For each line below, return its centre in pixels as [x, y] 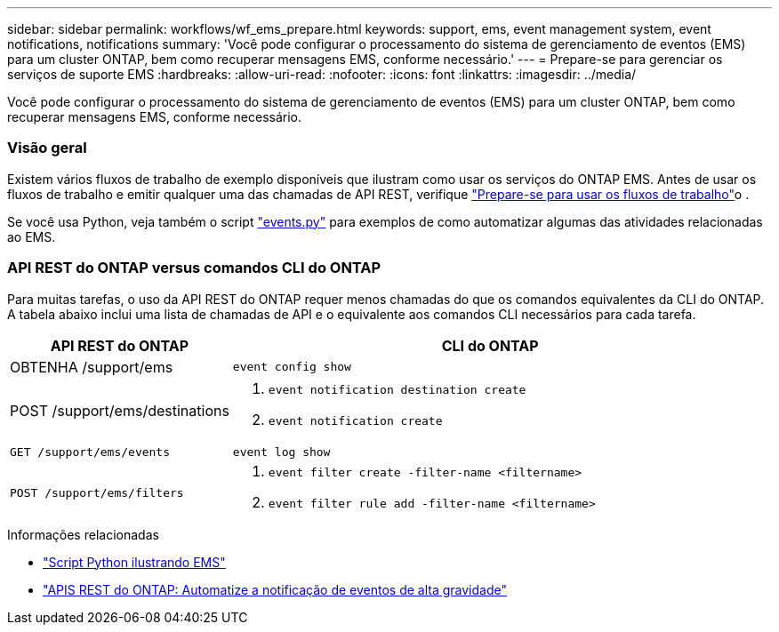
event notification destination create [397, 389]
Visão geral [47, 148]
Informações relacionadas [83, 534]
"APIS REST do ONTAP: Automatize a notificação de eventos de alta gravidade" [275, 589]
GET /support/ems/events [90, 452]
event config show [292, 367]
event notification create [355, 420]
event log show [281, 452]
